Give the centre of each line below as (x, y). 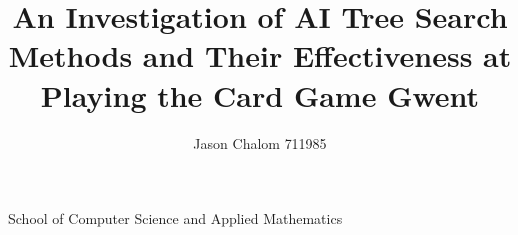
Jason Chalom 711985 (260, 142)
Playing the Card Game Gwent (260, 94)
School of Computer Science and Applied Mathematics (175, 218)
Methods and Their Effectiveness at (260, 55)
